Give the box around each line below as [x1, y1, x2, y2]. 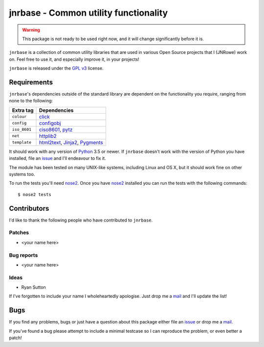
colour [12, 114, 27, 120]
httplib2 [39, 132, 57, 139]
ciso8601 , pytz [39, 126, 73, 133]
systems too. [9, 171, 35, 177]
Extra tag [12, 107, 34, 114]
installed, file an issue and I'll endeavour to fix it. [9, 155, 106, 161]
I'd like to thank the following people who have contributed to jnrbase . [9, 217, 153, 223]
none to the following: [9, 98, 53, 104]
